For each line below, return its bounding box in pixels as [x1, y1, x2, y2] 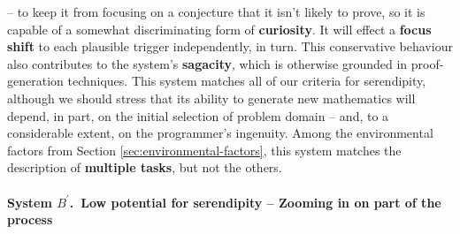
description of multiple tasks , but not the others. [7, 158, 282, 177]
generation [7, 72, 64, 90]
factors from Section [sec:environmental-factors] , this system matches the [7, 140, 402, 159]
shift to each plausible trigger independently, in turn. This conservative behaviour [7, 37, 453, 56]
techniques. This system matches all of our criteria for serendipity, [67, 72, 426, 90]
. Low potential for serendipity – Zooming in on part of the [69, 192, 441, 211]
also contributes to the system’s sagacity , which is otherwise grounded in [7, 54, 408, 72]
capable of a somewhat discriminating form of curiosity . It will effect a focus [7, 19, 432, 38]
